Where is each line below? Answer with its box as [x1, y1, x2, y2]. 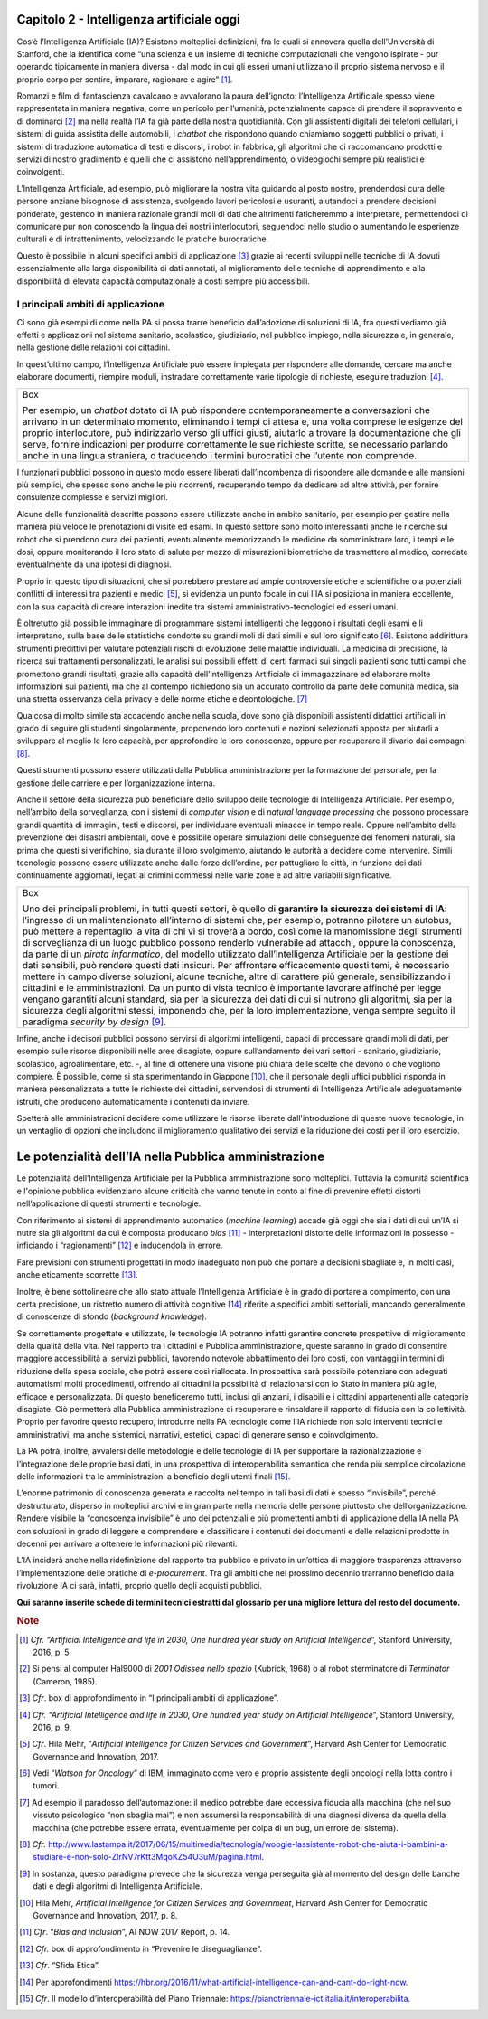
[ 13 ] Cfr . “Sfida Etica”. [19, 1960, 100, 1971]
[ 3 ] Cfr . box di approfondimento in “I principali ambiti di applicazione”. [19, 1693, 279, 1703]
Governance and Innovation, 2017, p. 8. [33, 1910, 178, 1920]
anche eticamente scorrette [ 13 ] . [16, 1269, 139, 1280]
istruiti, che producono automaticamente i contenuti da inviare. [16, 1096, 250, 1107]
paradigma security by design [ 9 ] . [22, 1015, 167, 1028]
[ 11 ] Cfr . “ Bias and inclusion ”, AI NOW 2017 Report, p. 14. [19, 1927, 230, 1938]
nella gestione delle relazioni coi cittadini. [16, 342, 171, 353]
